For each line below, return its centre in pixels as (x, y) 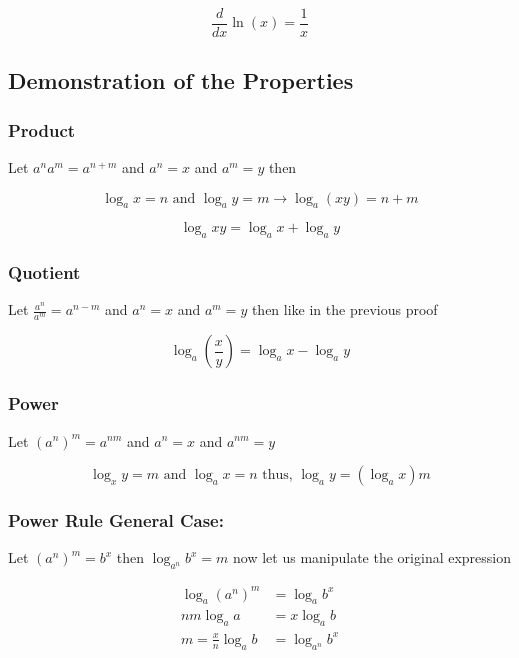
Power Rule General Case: (116, 520)
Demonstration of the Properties (181, 80)
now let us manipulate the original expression (372, 557)
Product (42, 129)
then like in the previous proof (344, 309)
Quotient (44, 272)
